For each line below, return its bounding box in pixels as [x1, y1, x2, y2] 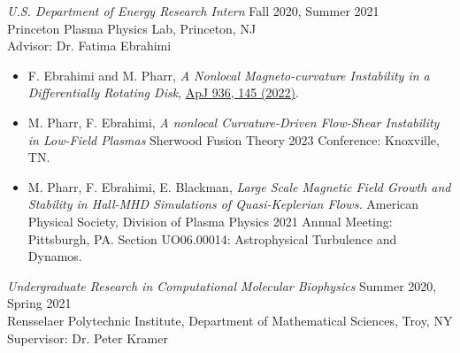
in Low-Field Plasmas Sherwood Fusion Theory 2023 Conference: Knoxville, [27, 130, 440, 149]
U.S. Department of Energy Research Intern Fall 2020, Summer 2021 [7, 2, 379, 19]
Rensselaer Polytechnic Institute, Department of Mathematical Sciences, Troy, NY [7, 311, 453, 329]
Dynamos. [27, 247, 82, 265]
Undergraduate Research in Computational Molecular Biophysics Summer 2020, [7, 276, 437, 295]
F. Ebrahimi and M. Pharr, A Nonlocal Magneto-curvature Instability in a [27, 65, 430, 84]
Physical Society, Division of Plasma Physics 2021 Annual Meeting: [27, 211, 393, 230]
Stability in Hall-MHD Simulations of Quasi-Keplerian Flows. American [27, 195, 419, 213]
